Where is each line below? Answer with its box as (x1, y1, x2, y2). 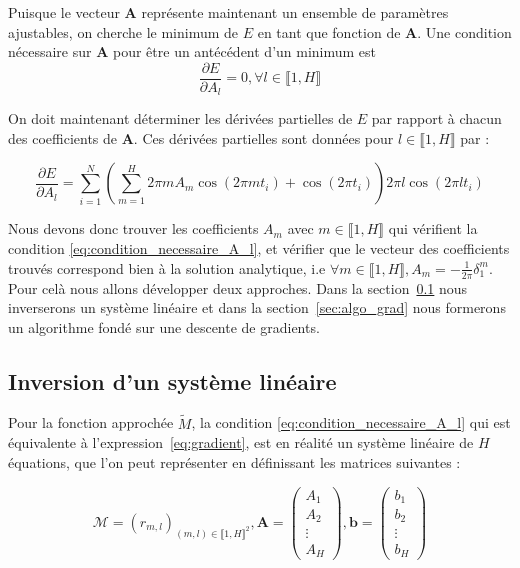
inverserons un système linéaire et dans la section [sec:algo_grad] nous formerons (8, 297, 506, 318)
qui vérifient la (388, 218, 478, 239)
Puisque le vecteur (8, 2, 120, 22)
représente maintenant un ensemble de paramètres (141, 2, 449, 22)
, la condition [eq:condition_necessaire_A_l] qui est (191, 412, 511, 433)
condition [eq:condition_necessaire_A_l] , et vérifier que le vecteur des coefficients (8, 238, 510, 259)
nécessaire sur (8, 41, 92, 62)
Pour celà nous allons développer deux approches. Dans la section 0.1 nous (8, 277, 468, 298)
